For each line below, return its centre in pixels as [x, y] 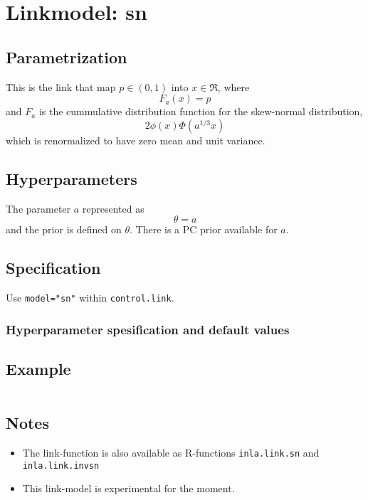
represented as [113, 208]
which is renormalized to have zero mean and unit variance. [136, 140]
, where [233, 86]
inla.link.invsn [61, 466]
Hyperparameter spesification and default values [148, 329]
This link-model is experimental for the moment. [128, 488]
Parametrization [67, 57]
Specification [53, 268]
